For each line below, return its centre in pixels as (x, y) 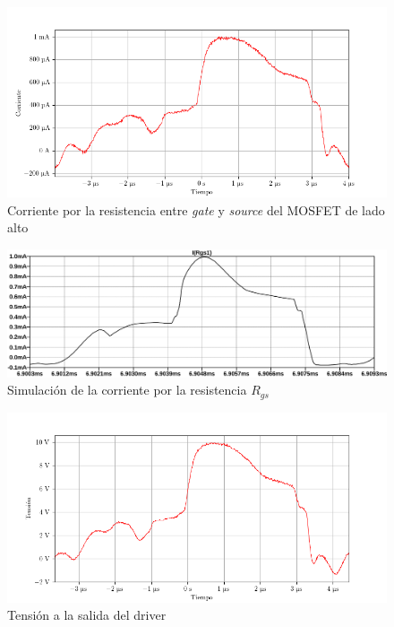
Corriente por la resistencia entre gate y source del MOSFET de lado (196, 209)
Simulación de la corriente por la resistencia (127, 390)
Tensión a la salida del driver (87, 615)
